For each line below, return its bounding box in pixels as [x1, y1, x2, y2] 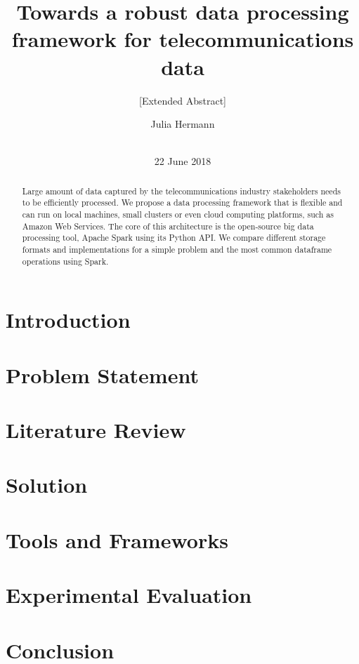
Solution [6, 470, 88, 499]
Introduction [6, 305, 131, 334]
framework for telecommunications [11, 25, 354, 53]
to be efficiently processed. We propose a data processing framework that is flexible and [22, 197, 343, 208]
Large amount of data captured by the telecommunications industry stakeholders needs [22, 185, 341, 197]
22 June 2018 [154, 154, 211, 168]
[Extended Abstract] [139, 93, 226, 107]
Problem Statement [6, 360, 199, 389]
